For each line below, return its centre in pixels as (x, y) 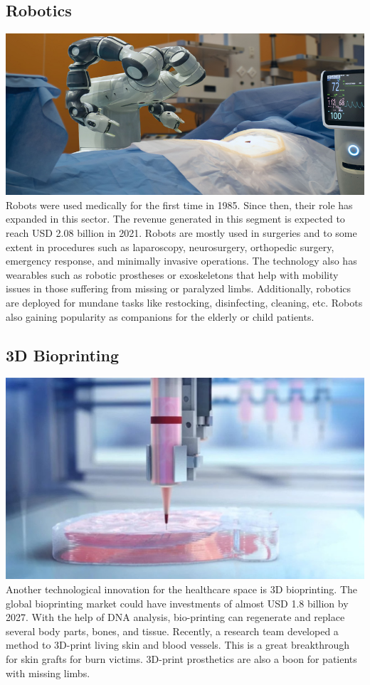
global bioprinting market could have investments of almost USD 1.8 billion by (177, 603)
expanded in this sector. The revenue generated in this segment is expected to (175, 219)
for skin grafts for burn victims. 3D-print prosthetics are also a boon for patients (181, 658)
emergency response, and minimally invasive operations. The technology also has (181, 261)
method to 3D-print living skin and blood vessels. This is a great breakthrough (178, 645)
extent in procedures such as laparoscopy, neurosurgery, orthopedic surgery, (170, 246)
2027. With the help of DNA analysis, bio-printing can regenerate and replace (175, 617)
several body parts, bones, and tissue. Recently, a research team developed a (172, 631)
